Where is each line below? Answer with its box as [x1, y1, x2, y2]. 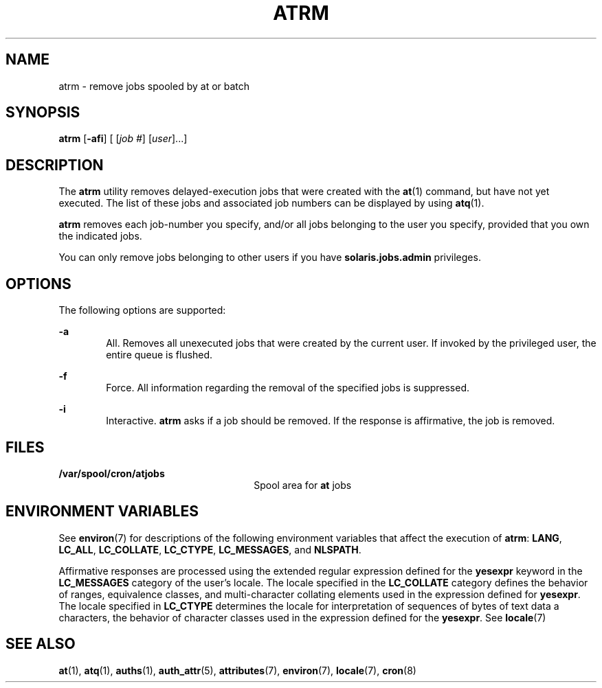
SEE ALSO [5, 635, 76, 653]
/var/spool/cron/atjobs [58, 467, 165, 479]
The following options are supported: [58, 304, 226, 317]
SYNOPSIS [5, 104, 80, 122]
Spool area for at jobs [254, 479, 352, 491]
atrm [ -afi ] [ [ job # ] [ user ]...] [58, 133, 188, 145]
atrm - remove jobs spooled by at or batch [58, 80, 250, 92]
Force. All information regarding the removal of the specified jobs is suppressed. [106, 382, 470, 394]
